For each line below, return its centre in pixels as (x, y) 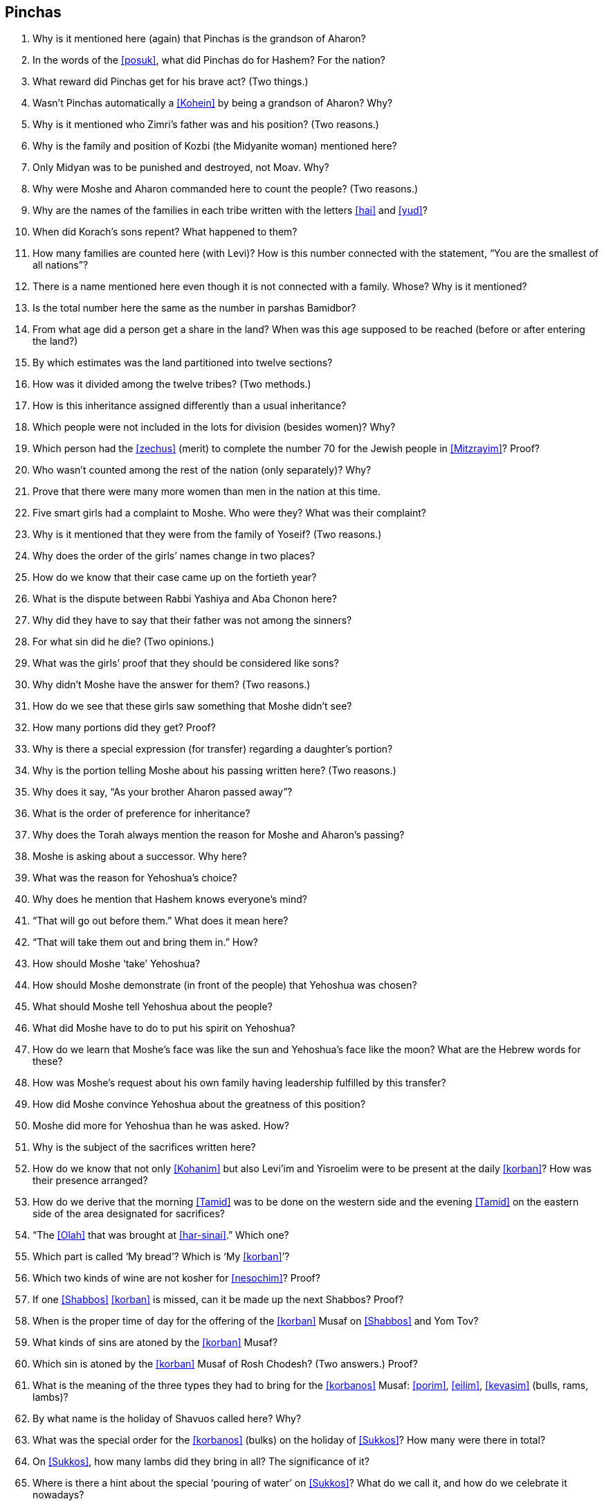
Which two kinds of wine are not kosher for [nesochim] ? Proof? (176, 1278)
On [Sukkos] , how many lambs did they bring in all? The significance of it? (201, 1462)
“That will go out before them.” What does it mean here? (161, 921)
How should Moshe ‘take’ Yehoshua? (117, 964)
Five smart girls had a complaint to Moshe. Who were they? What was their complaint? (229, 513)
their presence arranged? (90, 1181)
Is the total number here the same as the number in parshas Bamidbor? (194, 308)
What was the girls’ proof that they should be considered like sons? (186, 663)
